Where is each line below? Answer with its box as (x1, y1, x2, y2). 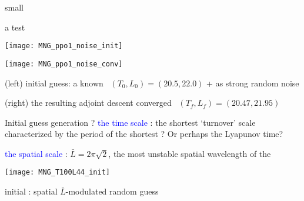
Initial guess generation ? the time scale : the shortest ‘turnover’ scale (5, 116, 256, 128)
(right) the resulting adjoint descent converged (5, 96, 172, 109)
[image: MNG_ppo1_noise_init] (5, 42, 123, 51)
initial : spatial (5, 185, 58, 197)
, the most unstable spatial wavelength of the (108, 147, 271, 159)
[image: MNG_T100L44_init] (5, 168, 110, 177)
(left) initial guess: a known (5, 76, 103, 89)
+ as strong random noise (206, 76, 299, 89)
